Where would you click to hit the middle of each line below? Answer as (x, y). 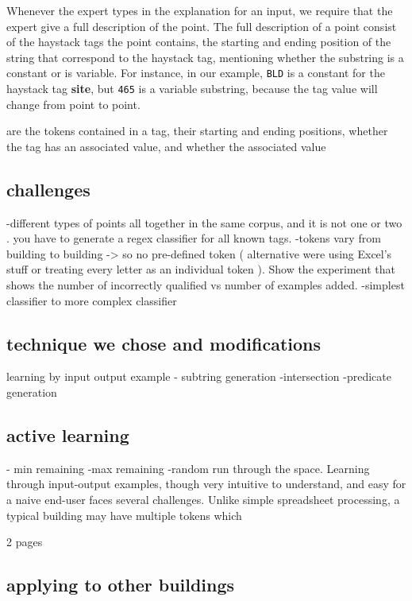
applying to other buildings (121, 585)
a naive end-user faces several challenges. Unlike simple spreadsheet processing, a (203, 500)
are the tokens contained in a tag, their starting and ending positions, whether (197, 131)
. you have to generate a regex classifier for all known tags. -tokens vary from (194, 238)
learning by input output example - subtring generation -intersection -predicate (199, 376)
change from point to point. (73, 104)
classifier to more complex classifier (92, 300)
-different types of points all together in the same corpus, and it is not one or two (204, 222)
